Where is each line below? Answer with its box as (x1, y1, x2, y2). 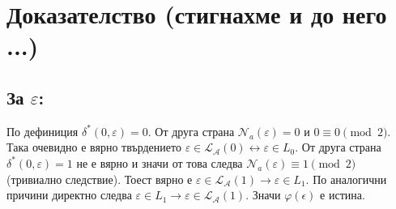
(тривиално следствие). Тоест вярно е (6, 170, 193, 187)
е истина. (320, 186, 365, 203)
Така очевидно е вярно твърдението (6, 139, 181, 156)
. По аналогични (305, 170, 387, 187)
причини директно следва (6, 186, 132, 203)
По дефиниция (6, 122, 79, 139)
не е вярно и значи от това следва (76, 154, 243, 171)
